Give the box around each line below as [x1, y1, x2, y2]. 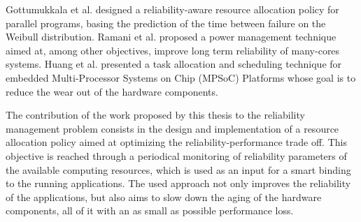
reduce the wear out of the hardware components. [6, 84, 218, 98]
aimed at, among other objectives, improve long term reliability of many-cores [6, 43, 340, 57]
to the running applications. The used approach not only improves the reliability [6, 176, 351, 191]
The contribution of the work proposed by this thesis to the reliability [6, 108, 305, 122]
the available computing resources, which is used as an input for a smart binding [6, 162, 351, 177]
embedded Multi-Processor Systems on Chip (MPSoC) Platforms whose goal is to [6, 70, 356, 84]
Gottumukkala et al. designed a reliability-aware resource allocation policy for [6, 2, 339, 16]
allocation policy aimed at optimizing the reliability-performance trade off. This [6, 135, 347, 149]
